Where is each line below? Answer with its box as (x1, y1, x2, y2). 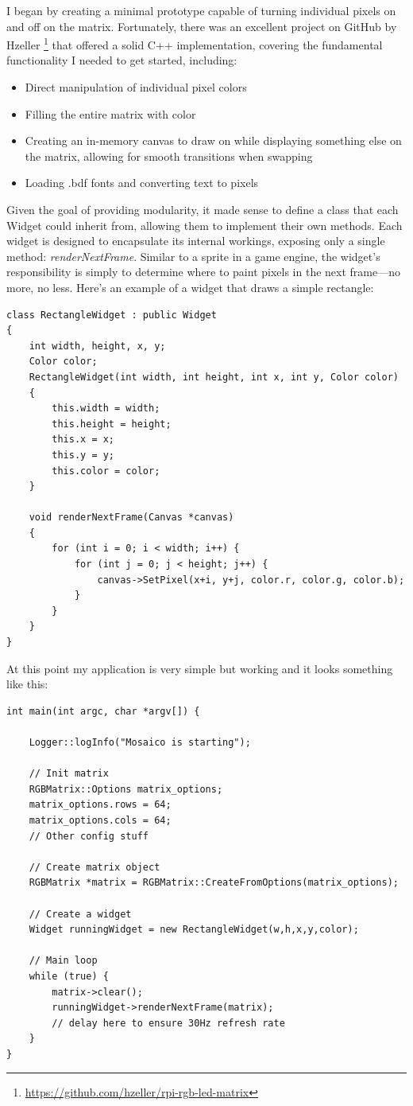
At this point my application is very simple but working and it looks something (6, 660, 393, 676)
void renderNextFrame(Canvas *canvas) (29, 512, 234, 524)
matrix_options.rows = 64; (29, 799, 172, 811)
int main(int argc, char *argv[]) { (6, 705, 200, 717)
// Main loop (29, 955, 98, 967)
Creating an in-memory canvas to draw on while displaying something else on (25, 132, 402, 149)
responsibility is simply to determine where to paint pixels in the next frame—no (6, 263, 400, 280)
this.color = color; (52, 465, 160, 477)
